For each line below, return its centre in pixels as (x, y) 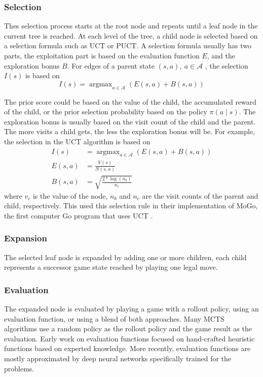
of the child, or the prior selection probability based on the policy (106, 112)
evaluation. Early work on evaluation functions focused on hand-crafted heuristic (129, 338)
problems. (19, 368)
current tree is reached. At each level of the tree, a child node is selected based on (131, 35)
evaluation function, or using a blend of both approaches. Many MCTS (114, 318)
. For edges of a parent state (111, 65)
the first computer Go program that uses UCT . (79, 215)
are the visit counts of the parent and (200, 195)
